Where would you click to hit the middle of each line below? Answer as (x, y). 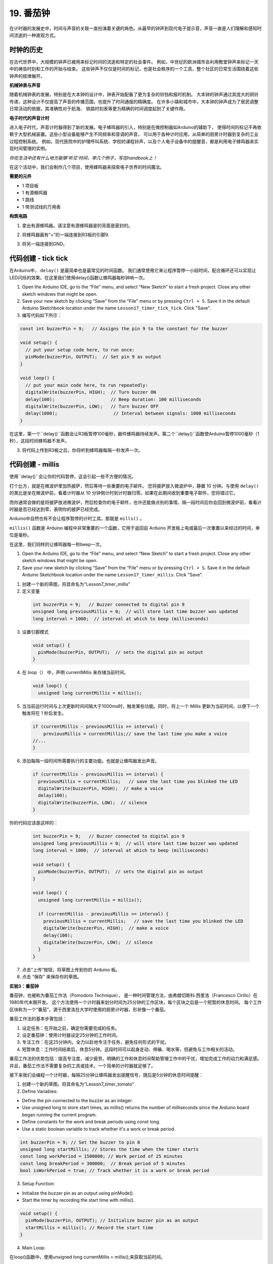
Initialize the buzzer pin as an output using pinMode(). (78, 1193)
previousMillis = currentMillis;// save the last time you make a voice (135, 734)
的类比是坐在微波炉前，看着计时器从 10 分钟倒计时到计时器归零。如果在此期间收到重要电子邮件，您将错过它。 (124, 493)
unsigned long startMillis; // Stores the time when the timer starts (109, 1149)
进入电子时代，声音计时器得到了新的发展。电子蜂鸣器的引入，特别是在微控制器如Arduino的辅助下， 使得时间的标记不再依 (135, 127)
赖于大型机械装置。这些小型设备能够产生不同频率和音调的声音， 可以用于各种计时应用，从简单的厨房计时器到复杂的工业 (134, 134)
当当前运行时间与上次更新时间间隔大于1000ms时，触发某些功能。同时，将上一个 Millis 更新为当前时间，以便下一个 (141, 706)
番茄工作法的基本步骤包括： (38, 1019)
